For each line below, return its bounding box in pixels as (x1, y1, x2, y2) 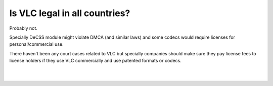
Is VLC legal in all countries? (9, 8, 130, 19)
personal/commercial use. (9, 41, 64, 47)
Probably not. (9, 25, 38, 31)
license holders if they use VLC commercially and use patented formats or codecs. (9, 58, 181, 64)
